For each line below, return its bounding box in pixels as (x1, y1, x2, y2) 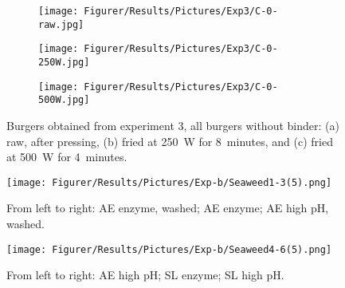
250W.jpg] (38, 56, 90, 68)
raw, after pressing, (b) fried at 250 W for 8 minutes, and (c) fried (6, 132, 333, 149)
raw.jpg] (38, 18, 84, 30)
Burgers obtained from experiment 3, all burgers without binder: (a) (6, 116, 339, 133)
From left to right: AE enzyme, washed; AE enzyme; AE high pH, (6, 199, 329, 216)
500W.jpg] (38, 94, 90, 106)
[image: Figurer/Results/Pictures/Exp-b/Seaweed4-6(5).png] (6, 243, 332, 255)
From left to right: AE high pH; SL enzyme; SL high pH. (6, 266, 284, 283)
